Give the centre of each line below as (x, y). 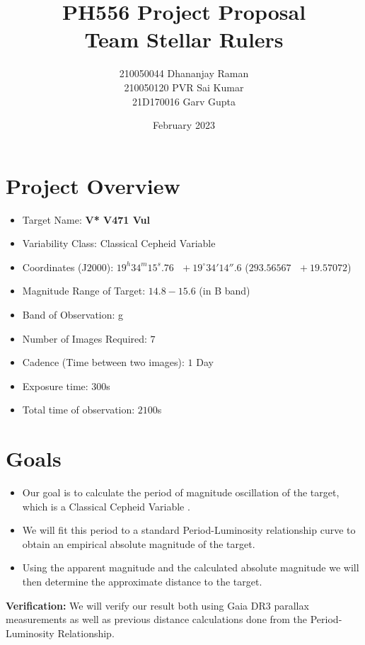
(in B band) (225, 291)
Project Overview (93, 185)
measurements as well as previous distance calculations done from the (157, 619)
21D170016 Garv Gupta (184, 101)
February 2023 (184, 125)
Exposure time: (55, 386)
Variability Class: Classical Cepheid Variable (119, 243)
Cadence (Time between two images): (103, 362)
